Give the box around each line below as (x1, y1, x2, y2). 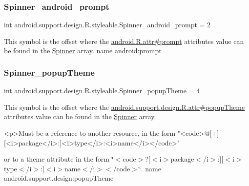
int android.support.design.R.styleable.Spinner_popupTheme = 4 (4, 85, 200, 96)
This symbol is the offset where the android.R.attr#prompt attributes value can (4, 36, 244, 46)
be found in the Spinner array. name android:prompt (4, 45, 162, 56)
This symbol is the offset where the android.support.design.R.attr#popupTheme (4, 102, 245, 112)
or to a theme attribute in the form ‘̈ (4, 154, 114, 164)
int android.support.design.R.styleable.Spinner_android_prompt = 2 (4, 20, 211, 30)
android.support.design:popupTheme (4, 173, 114, 183)
